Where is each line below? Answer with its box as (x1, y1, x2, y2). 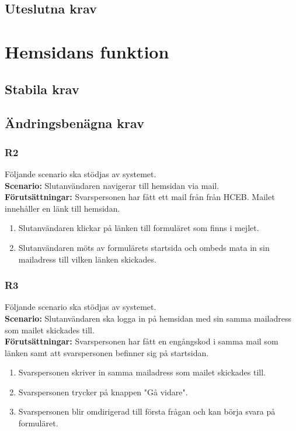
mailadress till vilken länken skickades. (18, 253, 156, 265)
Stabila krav (5, 80, 79, 98)
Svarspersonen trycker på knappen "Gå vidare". (18, 385, 188, 398)
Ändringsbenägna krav (5, 114, 144, 132)
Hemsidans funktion (5, 39, 169, 63)
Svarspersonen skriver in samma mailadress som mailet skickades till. (18, 366, 266, 378)
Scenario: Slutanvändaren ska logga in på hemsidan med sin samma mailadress (5, 312, 292, 324)
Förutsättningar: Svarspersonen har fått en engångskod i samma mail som (5, 335, 278, 347)
